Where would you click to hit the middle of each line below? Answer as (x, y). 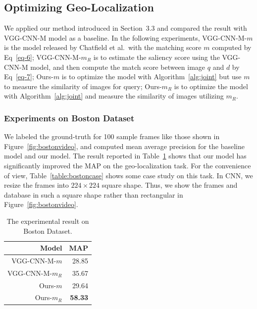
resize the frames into (36, 185)
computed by (232, 47)
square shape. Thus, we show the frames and (170, 185)
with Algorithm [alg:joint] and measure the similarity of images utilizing (114, 96)
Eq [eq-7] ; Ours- (29, 77)
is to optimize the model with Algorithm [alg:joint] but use (152, 77)
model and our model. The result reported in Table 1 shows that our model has (125, 156)
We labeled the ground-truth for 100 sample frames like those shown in (112, 136)
